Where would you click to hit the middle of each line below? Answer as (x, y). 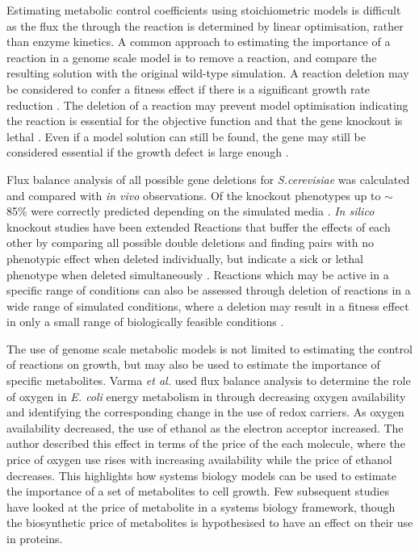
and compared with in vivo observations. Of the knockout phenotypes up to (194, 195)
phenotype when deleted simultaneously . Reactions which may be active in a (198, 274)
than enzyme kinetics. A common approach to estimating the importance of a (199, 42)
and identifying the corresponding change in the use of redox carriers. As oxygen (205, 412)
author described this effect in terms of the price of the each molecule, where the (206, 443)
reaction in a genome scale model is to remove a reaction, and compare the (192, 57)
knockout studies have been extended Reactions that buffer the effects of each (199, 226)
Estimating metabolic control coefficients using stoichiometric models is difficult (204, 10)
